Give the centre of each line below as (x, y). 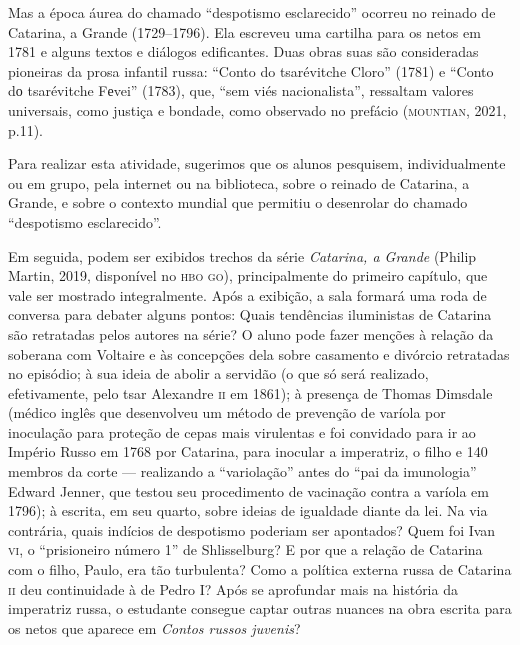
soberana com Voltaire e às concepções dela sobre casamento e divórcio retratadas (259, 353)
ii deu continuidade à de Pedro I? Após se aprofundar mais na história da (233, 588)
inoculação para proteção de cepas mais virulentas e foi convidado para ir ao (242, 431)
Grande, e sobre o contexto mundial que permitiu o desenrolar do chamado (238, 202)
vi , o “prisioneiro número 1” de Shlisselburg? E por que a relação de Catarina (245, 549)
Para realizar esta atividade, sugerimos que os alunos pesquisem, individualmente (257, 163)
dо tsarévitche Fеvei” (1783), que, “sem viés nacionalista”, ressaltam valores (241, 90)
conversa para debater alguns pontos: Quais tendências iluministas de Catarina (250, 314)
